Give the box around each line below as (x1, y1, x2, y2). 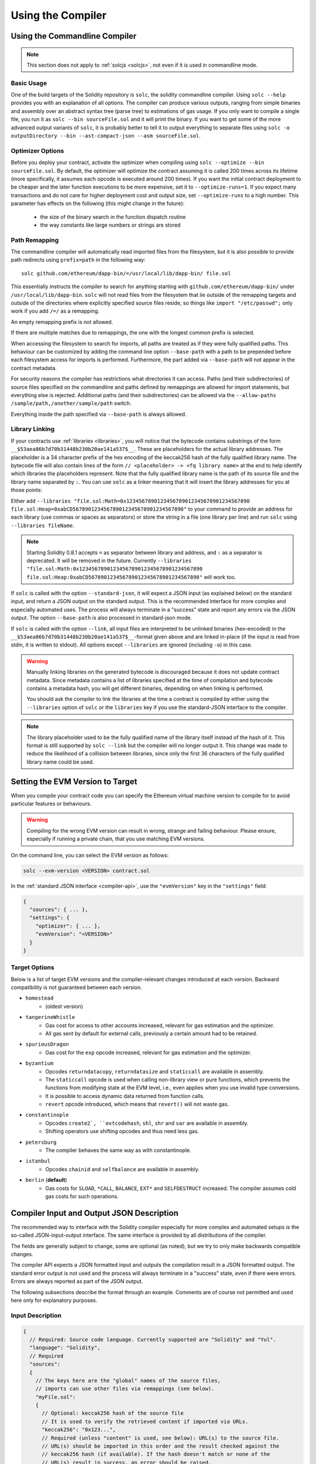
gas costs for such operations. (45, 1193, 119, 1200)
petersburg (25, 1139, 57, 1145)
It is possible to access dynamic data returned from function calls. (45, 1092, 205, 1099)
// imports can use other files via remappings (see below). (35, 1386, 215, 1392)
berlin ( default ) (25, 1176, 67, 1183)
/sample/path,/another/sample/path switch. (11, 400, 132, 407)
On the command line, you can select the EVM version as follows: (11, 851, 169, 858)
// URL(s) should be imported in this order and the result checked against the (42, 1443, 280, 1449)
